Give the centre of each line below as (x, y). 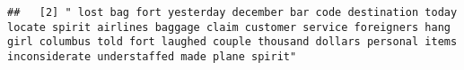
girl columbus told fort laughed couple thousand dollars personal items (232, 42)
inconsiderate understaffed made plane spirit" (152, 56)
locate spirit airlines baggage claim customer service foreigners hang (229, 27)
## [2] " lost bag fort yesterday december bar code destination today (232, 12)
